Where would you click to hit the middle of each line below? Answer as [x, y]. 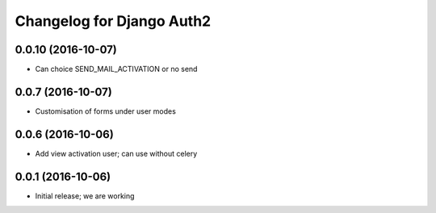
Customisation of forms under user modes [106, 111]
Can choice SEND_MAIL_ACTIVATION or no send [116, 69]
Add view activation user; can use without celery [116, 153]
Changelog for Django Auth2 [113, 21]
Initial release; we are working [85, 196]
